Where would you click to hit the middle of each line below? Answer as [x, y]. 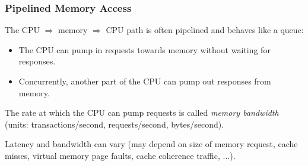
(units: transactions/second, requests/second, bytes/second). [115, 124]
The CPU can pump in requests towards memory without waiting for [145, 49]
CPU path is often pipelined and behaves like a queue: [205, 30]
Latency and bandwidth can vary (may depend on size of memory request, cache [151, 144]
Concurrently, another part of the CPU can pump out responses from [145, 81]
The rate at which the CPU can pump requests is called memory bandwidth [142, 113]
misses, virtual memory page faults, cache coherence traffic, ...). [120, 155]
